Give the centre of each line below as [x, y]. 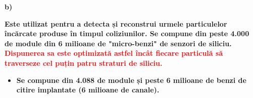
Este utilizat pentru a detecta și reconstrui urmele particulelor [116, 23]
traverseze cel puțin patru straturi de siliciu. [84, 63]
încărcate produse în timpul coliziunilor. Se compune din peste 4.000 [127, 33]
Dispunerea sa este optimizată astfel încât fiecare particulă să [114, 53]
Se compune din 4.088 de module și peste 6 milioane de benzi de [131, 80]
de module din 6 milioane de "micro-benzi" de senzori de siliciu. [118, 43]
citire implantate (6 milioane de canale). [88, 90]
